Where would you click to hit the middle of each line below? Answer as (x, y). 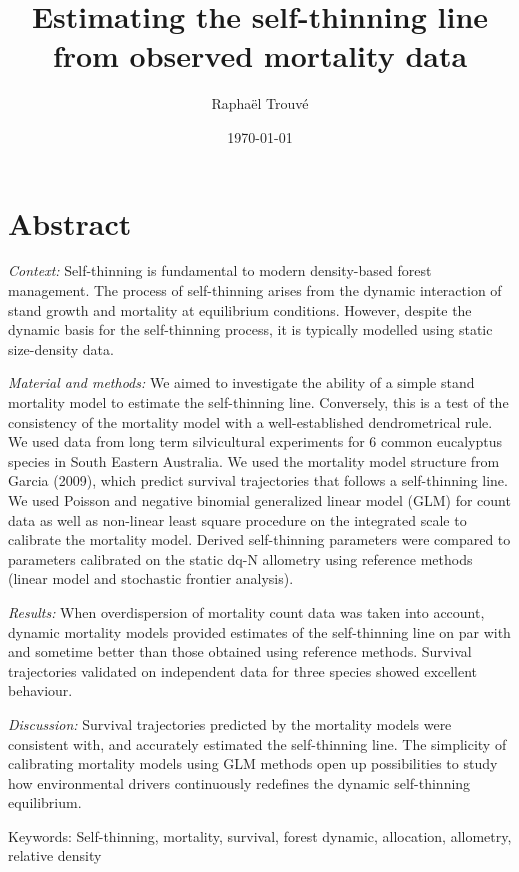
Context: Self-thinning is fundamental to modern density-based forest (220, 270)
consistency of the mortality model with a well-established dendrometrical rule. (250, 421)
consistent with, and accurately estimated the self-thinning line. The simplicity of (257, 743)
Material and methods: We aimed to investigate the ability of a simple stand (241, 382)
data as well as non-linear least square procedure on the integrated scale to (237, 519)
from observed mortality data (260, 55)
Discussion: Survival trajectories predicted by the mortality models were (230, 723)
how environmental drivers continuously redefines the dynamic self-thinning (239, 782)
